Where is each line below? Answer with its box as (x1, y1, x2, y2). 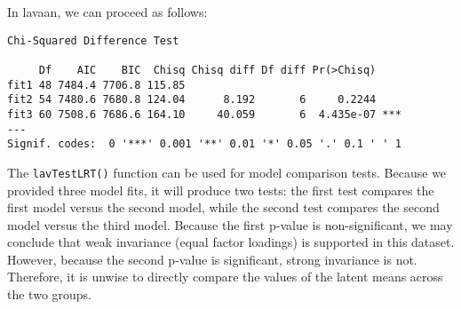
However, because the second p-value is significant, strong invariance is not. (7, 250, 417, 268)
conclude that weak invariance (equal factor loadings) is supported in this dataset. (7, 233, 455, 251)
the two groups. (7, 285, 92, 304)
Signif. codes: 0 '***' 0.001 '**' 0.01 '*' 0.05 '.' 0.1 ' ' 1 (7, 138, 401, 151)
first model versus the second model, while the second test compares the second (7, 198, 440, 217)
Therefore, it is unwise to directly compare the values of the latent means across (7, 267, 443, 286)
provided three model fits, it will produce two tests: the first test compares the (7, 180, 434, 199)
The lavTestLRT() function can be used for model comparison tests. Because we (7, 162, 447, 181)
